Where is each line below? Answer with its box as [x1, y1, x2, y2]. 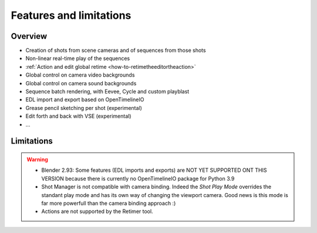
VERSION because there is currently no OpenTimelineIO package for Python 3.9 [41, 175, 235, 182]
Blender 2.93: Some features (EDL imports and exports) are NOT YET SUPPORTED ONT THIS [41, 167, 267, 174]
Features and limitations [11, 9, 131, 22]
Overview [11, 31, 48, 41]
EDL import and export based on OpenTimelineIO [25, 96, 144, 103]
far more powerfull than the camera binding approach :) [41, 199, 176, 207]
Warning [26, 156, 48, 163]
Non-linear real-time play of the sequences [25, 55, 130, 62]
